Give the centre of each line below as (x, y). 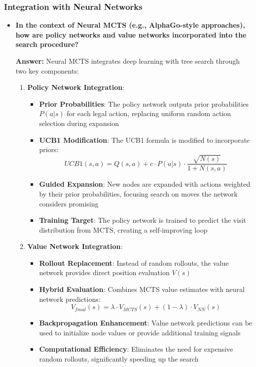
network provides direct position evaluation (104, 272)
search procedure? (47, 44)
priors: (49, 149)
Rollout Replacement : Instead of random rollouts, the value (134, 263)
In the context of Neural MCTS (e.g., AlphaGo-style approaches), (130, 25)
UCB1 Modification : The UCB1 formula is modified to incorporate (145, 140)
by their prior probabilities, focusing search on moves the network (138, 193)
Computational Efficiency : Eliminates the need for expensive (136, 349)
